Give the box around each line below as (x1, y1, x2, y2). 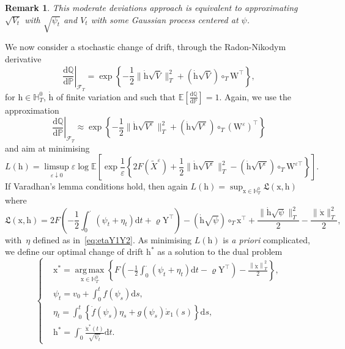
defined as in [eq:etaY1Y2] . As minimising (32, 233, 192, 246)
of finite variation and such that (56, 90, 176, 103)
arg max (75, 266, 105, 275)
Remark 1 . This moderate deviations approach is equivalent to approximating (5, 1, 298, 13)
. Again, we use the (219, 90, 292, 103)
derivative (5, 52, 42, 65)
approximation (5, 103, 59, 116)
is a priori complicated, (223, 233, 310, 246)
